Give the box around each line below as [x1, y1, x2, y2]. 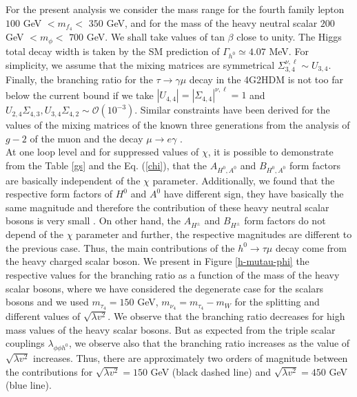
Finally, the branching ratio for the [6, 72, 153, 87]
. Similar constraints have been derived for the [134, 103, 330, 117]
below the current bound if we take [6, 87, 154, 102]
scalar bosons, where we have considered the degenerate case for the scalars [6, 281, 324, 295]
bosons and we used [6, 294, 89, 309]
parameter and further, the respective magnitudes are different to [76, 227, 352, 242]
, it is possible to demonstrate [207, 144, 334, 159]
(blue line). [6, 378, 52, 392]
